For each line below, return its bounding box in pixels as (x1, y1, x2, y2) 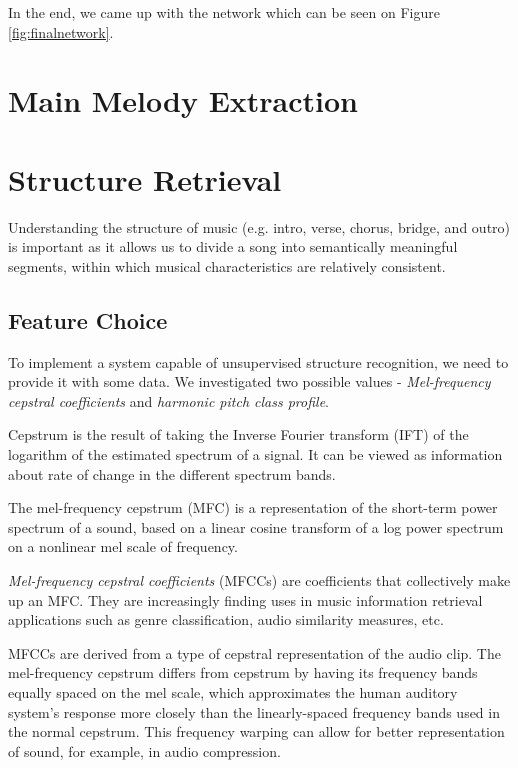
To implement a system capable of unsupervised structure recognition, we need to (8, 351, 509, 372)
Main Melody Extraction (8, 80, 359, 121)
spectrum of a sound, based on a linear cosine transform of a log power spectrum (8, 516, 504, 537)
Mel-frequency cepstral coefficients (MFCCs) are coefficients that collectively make (8, 570, 511, 591)
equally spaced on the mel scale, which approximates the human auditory (8, 681, 458, 702)
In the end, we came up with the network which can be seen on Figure (8, 2, 440, 22)
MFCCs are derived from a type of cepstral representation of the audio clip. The (8, 642, 501, 663)
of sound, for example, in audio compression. (8, 740, 281, 761)
